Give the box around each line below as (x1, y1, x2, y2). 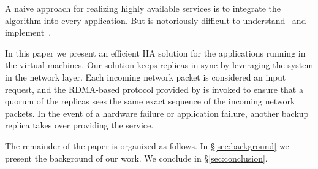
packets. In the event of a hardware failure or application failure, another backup (5, 106, 309, 119)
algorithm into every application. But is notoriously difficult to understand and (5, 14, 306, 26)
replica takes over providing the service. (5, 119, 154, 132)
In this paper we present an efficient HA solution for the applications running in (5, 46, 306, 59)
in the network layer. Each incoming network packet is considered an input (5, 70, 286, 83)
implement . (5, 26, 51, 39)
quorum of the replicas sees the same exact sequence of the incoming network (5, 95, 295, 108)
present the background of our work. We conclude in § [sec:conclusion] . (5, 151, 268, 164)
